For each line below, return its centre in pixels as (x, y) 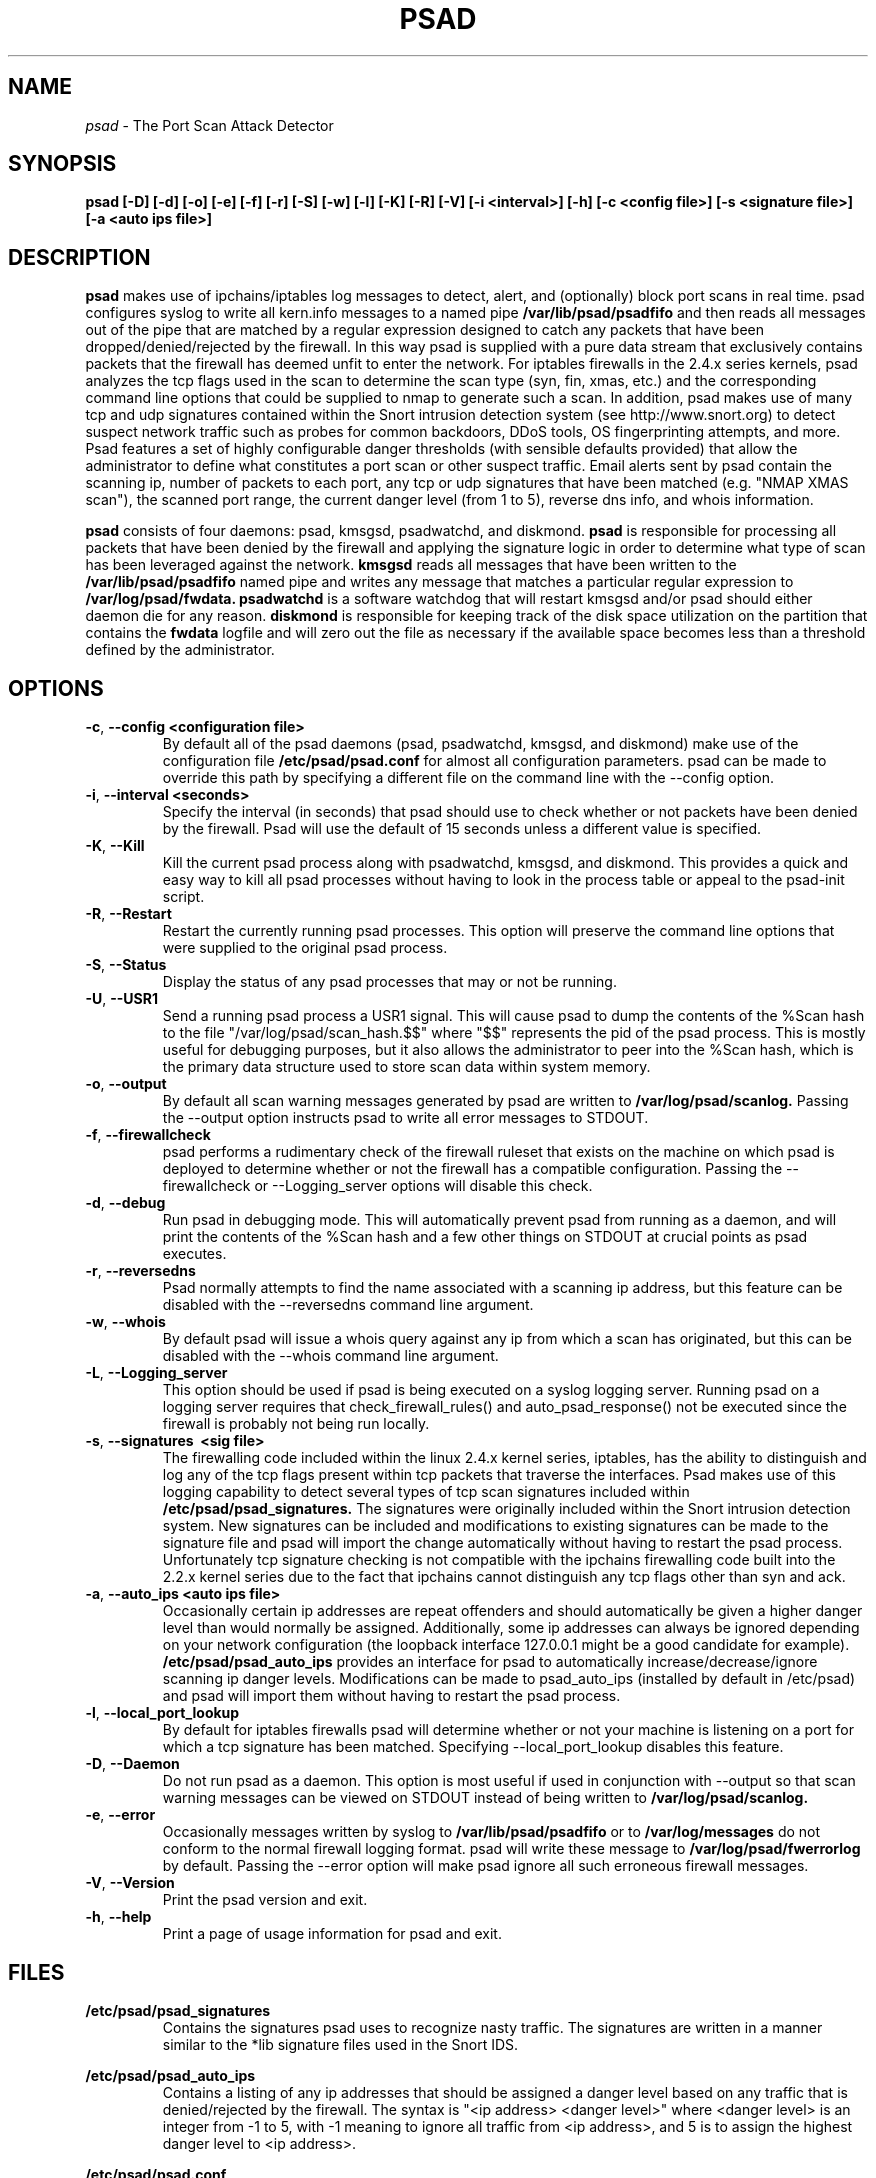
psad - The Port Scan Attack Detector (209, 125)
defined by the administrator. (180, 650)
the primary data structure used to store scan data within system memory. (406, 1067)
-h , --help (118, 1917)
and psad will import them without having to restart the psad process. (391, 1696)
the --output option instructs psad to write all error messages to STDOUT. (405, 1118)
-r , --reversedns (140, 1271)
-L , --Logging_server (156, 1373)
